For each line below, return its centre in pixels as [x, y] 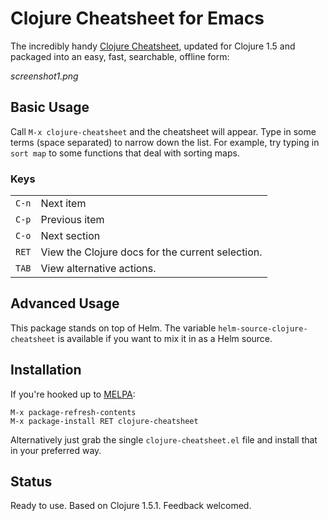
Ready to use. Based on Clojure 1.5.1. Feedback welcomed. [131, 506]
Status [31, 482]
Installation [46, 370]
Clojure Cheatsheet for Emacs [137, 18]
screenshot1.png [44, 76]
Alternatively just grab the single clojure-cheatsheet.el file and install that [164, 439]
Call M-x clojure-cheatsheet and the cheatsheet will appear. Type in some [163, 131]
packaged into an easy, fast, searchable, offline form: [120, 56]
